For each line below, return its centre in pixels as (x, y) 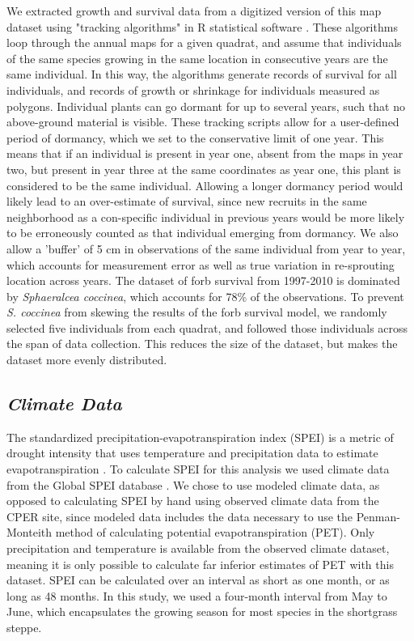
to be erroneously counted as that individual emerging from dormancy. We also (203, 233)
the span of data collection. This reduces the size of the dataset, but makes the (202, 344)
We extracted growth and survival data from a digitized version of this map (194, 11)
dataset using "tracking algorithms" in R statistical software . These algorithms (202, 26)
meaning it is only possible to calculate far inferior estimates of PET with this (200, 564)
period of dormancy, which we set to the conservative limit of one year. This (195, 137)
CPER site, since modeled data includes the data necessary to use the (180, 516)
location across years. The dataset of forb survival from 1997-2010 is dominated (203, 280)
